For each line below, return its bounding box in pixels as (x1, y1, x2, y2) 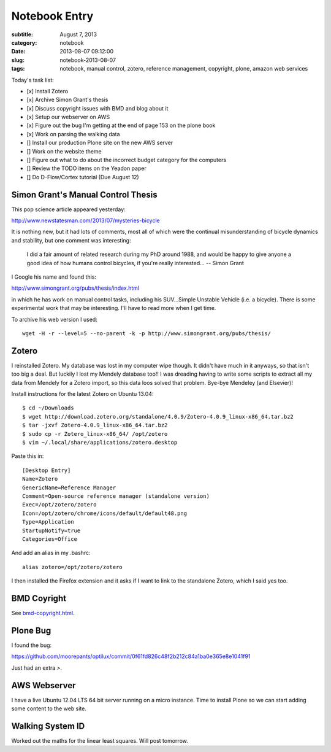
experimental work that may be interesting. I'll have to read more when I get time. (11, 304, 216, 312)
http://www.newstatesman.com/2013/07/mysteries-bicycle (11, 217, 160, 224)
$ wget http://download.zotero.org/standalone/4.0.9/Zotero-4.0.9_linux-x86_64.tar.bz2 (22, 413, 294, 420)
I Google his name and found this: (11, 273, 97, 281)
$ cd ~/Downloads (22, 405, 74, 411)
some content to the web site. (11, 705, 87, 712)
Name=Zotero (22, 476, 58, 483)
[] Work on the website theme (26, 147, 102, 155)
